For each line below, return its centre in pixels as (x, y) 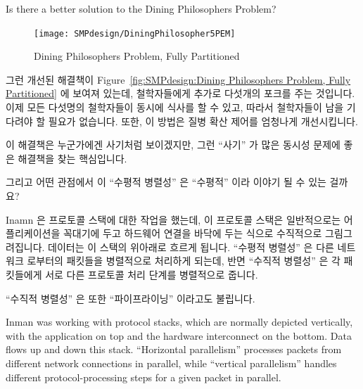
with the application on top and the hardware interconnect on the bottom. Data (179, 335)
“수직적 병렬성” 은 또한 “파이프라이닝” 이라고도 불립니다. (130, 298)
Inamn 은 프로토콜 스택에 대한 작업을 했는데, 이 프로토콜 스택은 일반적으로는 (173, 219)
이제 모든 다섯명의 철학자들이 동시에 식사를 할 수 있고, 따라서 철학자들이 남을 (175, 107)
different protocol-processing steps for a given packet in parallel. (144, 377)
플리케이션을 (33, 233)
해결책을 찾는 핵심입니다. (72, 158)
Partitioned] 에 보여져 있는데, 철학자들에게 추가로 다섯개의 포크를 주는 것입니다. (180, 93)
